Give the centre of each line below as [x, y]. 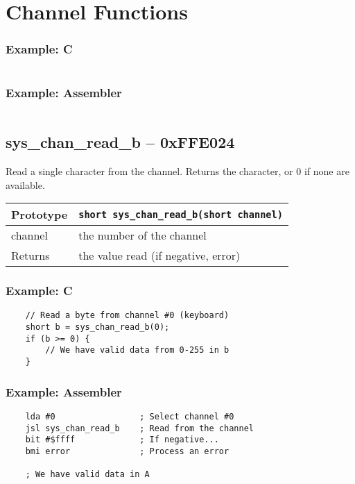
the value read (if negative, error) [159, 256]
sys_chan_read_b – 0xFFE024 [120, 142]
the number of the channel [142, 235]
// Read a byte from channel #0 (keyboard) [127, 316]
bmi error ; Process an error [127, 451]
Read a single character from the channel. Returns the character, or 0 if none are [177, 171]
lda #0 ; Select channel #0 [130, 416]
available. [25, 184]
